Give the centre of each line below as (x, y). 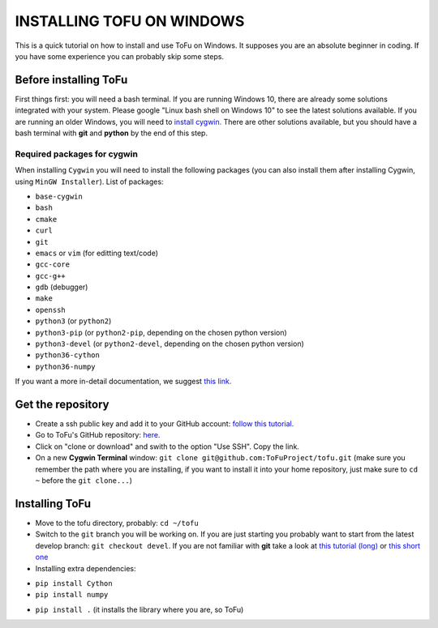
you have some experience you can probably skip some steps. (120, 56)
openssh (51, 310)
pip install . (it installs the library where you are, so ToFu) (140, 609)
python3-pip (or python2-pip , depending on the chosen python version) (161, 332)
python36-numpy (66, 366)
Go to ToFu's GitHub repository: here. (98, 435)
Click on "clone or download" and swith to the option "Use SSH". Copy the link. (167, 446)
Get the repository (62, 404)
